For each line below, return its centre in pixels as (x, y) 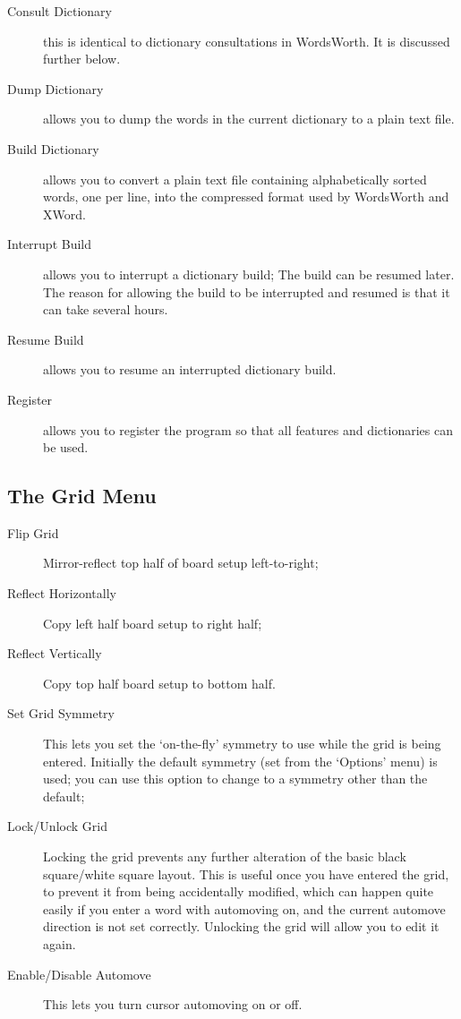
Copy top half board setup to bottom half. (159, 683)
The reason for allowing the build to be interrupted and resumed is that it (247, 291)
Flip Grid (33, 532)
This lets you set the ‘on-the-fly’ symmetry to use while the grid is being (242, 744)
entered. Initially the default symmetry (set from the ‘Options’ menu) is (240, 761)
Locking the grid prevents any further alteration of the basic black (225, 856)
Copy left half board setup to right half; (153, 623)
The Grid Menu (82, 496)
